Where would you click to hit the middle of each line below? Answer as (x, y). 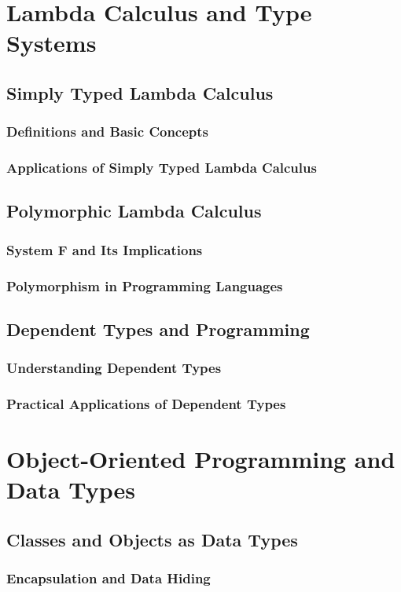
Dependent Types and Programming (158, 329)
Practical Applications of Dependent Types (146, 404)
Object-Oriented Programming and (201, 459)
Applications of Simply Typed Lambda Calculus (162, 168)
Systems (52, 43)
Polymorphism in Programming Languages (145, 285)
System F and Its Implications (105, 249)
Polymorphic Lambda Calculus (134, 211)
